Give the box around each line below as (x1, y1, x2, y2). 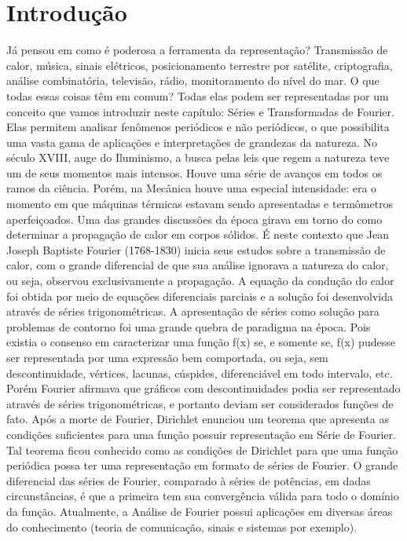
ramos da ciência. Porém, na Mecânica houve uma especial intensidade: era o (6, 180, 377, 196)
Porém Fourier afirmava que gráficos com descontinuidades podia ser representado (6, 380, 401, 397)
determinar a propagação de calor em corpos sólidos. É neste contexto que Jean (6, 226, 389, 243)
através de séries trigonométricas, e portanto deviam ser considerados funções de (6, 395, 394, 411)
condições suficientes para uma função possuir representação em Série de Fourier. (6, 426, 396, 442)
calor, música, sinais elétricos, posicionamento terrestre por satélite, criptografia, (6, 57, 393, 73)
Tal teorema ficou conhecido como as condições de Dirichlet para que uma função (6, 441, 398, 458)
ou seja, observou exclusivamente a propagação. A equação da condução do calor (6, 272, 394, 289)
